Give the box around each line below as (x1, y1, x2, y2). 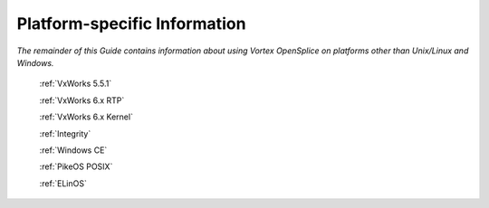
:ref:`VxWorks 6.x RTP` (39, 95, 125, 106)
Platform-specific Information (16, 14, 246, 33)
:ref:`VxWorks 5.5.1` (39, 78, 112, 90)
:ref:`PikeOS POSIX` (39, 161, 113, 172)
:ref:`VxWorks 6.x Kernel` (39, 111, 133, 122)
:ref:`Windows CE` (39, 145, 108, 156)
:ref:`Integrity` (39, 128, 91, 139)
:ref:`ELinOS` (39, 177, 88, 189)
